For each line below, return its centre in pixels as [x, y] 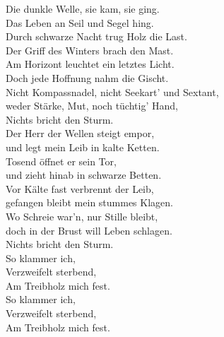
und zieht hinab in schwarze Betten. [84, 175]
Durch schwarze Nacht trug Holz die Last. [96, 36]
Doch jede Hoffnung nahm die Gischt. [87, 77]
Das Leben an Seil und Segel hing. [80, 22]
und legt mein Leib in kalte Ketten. [83, 147]
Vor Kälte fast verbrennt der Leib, [80, 188]
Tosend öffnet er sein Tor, [61, 161]
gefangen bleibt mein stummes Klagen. [89, 202]
